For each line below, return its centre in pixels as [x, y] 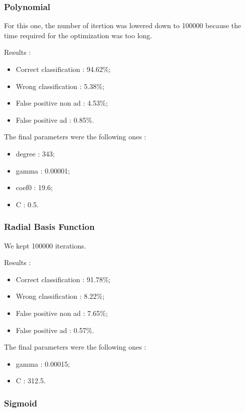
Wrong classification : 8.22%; [60, 296]
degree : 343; [35, 153]
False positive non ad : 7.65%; [62, 313]
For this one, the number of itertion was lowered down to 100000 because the [123, 25]
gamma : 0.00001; [43, 170]
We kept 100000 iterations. [45, 245]
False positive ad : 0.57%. [55, 330]
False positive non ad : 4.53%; [62, 103]
